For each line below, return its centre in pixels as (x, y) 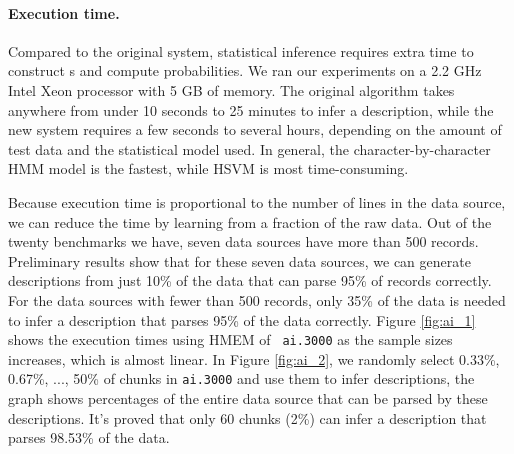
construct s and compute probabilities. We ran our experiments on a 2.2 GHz (245, 70)
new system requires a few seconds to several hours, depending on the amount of (255, 129)
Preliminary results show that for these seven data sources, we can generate (239, 260)
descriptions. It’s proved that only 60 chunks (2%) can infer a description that (247, 417)
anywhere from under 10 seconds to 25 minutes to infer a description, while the (251, 109)
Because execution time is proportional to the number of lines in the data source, (257, 201)
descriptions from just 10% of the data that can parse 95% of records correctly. (250, 280)
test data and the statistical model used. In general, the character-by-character (249, 148)
